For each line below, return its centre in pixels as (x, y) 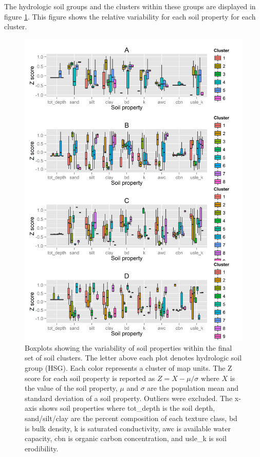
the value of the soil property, (71, 388)
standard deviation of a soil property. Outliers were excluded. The (129, 398)
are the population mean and (193, 388)
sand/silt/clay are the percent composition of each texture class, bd (131, 418)
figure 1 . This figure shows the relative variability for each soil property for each (130, 16)
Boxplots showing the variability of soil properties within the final (128, 347)
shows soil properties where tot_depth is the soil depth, (127, 408)
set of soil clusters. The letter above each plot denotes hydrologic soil (133, 358)
